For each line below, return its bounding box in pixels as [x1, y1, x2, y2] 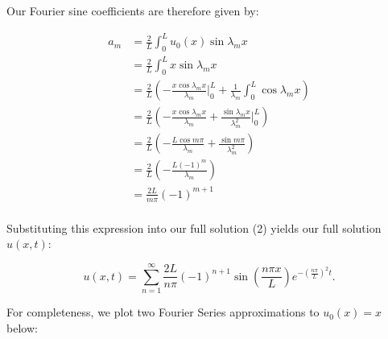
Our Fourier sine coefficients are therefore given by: [6, 2, 259, 19]
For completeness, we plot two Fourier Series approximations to [6, 304, 320, 320]
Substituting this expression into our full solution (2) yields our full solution [6, 219, 382, 236]
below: [6, 319, 38, 336]
